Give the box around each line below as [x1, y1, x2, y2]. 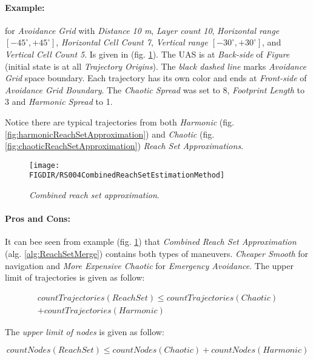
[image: [29, 161, 60, 170]
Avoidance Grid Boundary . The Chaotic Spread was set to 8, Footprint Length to [5, 83, 305, 96]
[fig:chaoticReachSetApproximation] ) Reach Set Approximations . [5, 139, 244, 152]
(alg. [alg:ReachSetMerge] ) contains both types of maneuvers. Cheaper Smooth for [5, 247, 309, 260]
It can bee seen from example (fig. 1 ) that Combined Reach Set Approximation [5, 235, 297, 248]
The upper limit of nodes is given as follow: [5, 325, 164, 338]
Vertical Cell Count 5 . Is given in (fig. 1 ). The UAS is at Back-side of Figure [5, 47, 290, 60]
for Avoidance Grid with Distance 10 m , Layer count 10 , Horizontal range [5, 24, 280, 36]
